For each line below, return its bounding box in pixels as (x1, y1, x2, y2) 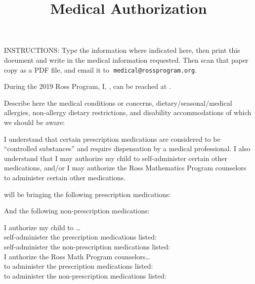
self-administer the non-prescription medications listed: (4, 241, 170, 251)
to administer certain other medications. (4, 172, 126, 182)
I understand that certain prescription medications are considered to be (4, 133, 220, 144)
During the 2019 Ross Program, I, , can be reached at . (4, 81, 171, 91)
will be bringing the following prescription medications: (4, 189, 171, 199)
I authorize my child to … (4, 222, 81, 232)
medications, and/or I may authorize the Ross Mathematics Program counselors (4, 162, 247, 173)
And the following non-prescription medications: (4, 205, 150, 216)
